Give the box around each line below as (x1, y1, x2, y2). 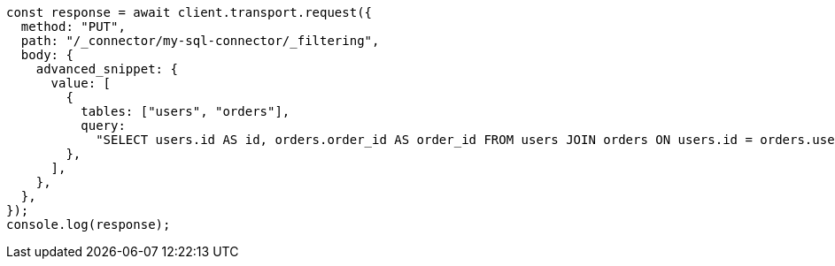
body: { (20, 48, 73, 62)
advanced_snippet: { (35, 62, 178, 76)
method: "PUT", (20, 19, 126, 34)
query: (81, 118, 126, 133)
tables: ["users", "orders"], (81, 104, 290, 118)
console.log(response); (6, 217, 171, 232)
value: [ (50, 76, 112, 90)
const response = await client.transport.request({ (6, 5, 373, 19)
